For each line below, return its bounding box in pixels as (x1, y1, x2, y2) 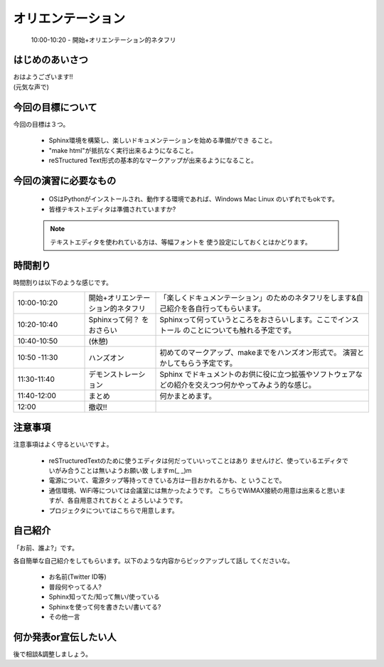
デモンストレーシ (88, 369, 146, 379)
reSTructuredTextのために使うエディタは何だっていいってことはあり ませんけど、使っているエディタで (48, 456, 348, 465)
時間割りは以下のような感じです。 (13, 278, 113, 287)
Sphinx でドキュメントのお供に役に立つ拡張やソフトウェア (159, 369, 356, 379)
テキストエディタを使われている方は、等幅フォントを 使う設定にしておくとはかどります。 (50, 238, 312, 246)
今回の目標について (13, 101, 97, 113)
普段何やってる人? (48, 582, 102, 591)
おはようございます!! (13, 73, 74, 81)
